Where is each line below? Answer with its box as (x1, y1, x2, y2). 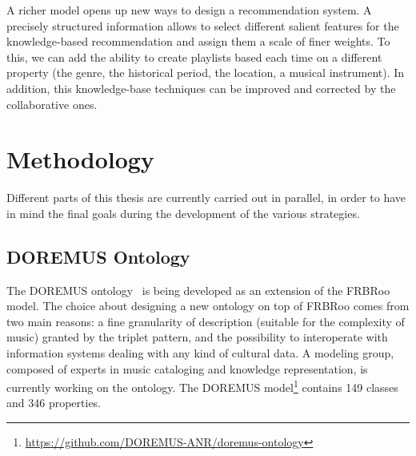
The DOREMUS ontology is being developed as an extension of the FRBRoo (6, 281, 390, 298)
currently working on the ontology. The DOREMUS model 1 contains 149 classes (6, 377, 398, 395)
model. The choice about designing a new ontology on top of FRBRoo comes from (6, 297, 410, 314)
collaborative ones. (6, 95, 98, 112)
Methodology (6, 143, 154, 176)
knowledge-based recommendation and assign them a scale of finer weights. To (6, 33, 390, 50)
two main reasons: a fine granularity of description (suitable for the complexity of (6, 313, 405, 329)
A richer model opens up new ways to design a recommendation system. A (6, 2, 372, 18)
